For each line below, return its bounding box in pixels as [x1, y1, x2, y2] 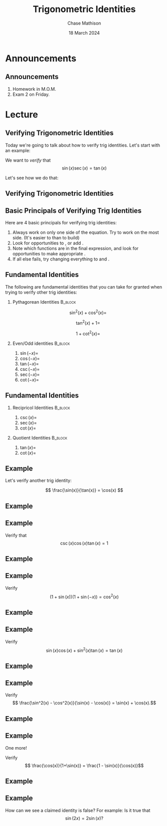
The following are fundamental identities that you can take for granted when [5, 284, 162, 290]
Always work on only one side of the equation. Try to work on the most [12, 229, 159, 235]
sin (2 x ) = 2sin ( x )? [65, 815, 104, 821]
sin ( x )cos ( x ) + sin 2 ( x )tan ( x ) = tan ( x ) [46, 646, 123, 653]
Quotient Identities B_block [12, 435, 68, 441]
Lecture [5, 109, 39, 120]
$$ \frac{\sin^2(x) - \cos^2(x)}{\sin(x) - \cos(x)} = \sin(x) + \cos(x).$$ [12, 700, 156, 706]
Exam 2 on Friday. [12, 91, 50, 97]
